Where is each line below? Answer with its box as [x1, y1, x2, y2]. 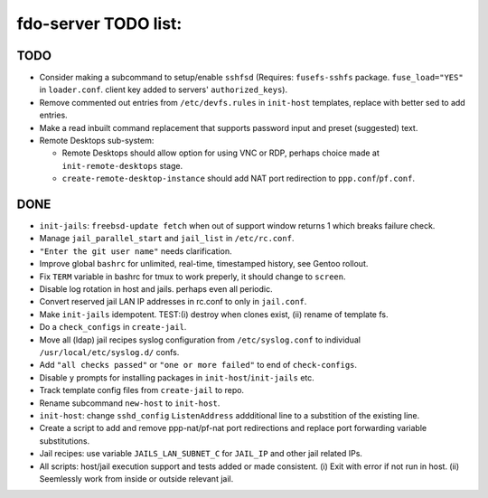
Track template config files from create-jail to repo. [39, 385, 244, 396]
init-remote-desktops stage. [61, 160, 183, 171]
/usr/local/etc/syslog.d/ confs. [39, 347, 180, 357]
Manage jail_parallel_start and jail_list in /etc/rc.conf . [39, 233, 295, 244]
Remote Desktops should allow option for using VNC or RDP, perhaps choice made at [61, 147, 380, 158]
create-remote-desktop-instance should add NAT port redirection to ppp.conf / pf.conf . [61, 173, 416, 184]
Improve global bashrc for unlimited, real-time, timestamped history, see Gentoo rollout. [39, 258, 369, 269]
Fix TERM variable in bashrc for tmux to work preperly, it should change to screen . [39, 271, 346, 282]
